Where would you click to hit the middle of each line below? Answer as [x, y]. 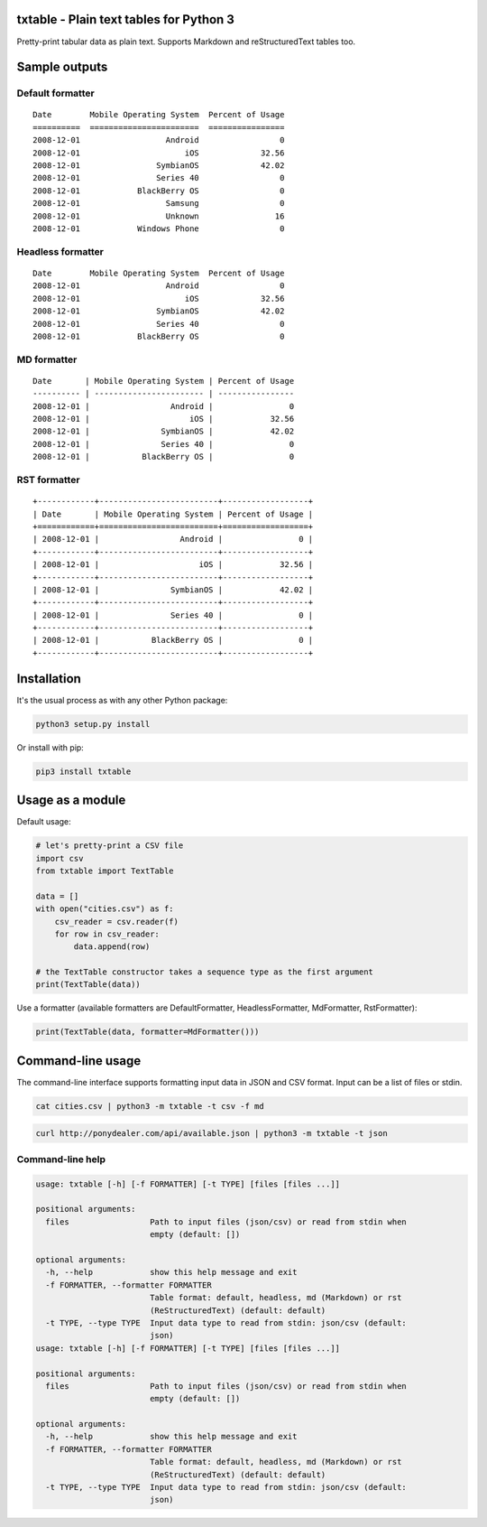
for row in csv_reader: [107, 934]
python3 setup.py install [93, 724]
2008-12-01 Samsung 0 [159, 204]
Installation [49, 679]
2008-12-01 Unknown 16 [159, 216]
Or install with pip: [51, 747]
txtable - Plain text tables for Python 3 [125, 19]
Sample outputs [62, 67]
